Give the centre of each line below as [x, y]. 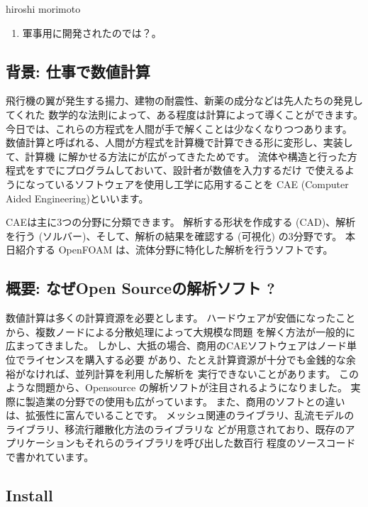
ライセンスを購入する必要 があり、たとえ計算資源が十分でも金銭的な [185, 359]
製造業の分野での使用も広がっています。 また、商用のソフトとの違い [185, 401]
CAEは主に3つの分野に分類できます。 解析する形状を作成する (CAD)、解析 [181, 222]
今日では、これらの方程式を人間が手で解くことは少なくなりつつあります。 [179, 128]
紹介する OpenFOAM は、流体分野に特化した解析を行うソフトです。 [174, 250]
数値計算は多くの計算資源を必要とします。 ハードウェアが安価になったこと [181, 318]
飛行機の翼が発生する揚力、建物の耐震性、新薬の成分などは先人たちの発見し [184, 100]
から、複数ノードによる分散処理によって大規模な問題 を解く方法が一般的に [181, 331]
